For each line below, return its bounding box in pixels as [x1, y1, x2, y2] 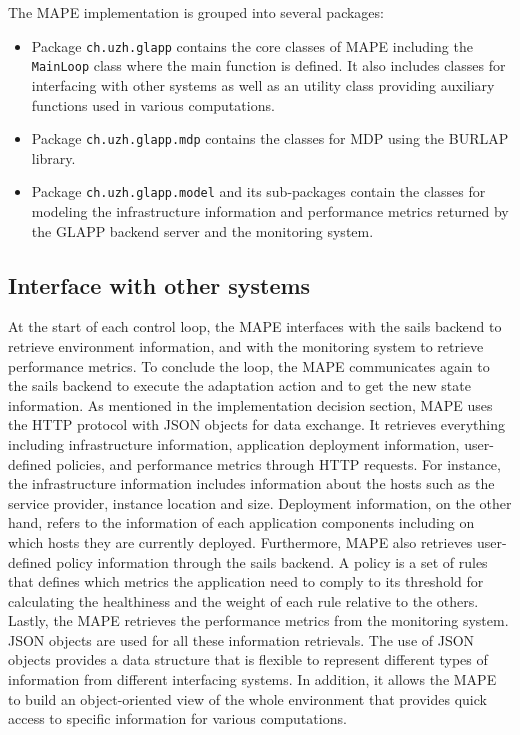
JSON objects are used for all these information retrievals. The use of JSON [8, 629, 475, 650]
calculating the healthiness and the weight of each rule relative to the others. [8, 590, 479, 611]
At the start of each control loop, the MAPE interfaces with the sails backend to [8, 316, 502, 337]
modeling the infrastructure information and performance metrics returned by [31, 201, 509, 221]
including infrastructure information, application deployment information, [8, 433, 460, 454]
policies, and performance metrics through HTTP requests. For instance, [56, 453, 501, 474]
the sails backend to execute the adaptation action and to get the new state [8, 375, 471, 396]
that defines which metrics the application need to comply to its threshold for [8, 571, 484, 592]
